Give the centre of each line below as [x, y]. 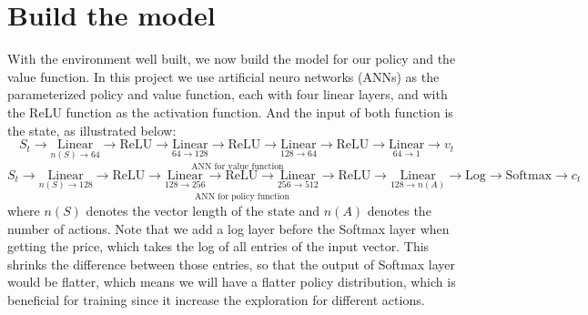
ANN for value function [238, 166]
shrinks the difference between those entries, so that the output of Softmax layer [232, 264]
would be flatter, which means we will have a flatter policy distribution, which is [232, 282]
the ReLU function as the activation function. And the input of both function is [230, 112]
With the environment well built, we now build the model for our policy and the [232, 59]
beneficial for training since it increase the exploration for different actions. [216, 299]
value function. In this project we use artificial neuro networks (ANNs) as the [223, 76]
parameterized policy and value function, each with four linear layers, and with [228, 94]
